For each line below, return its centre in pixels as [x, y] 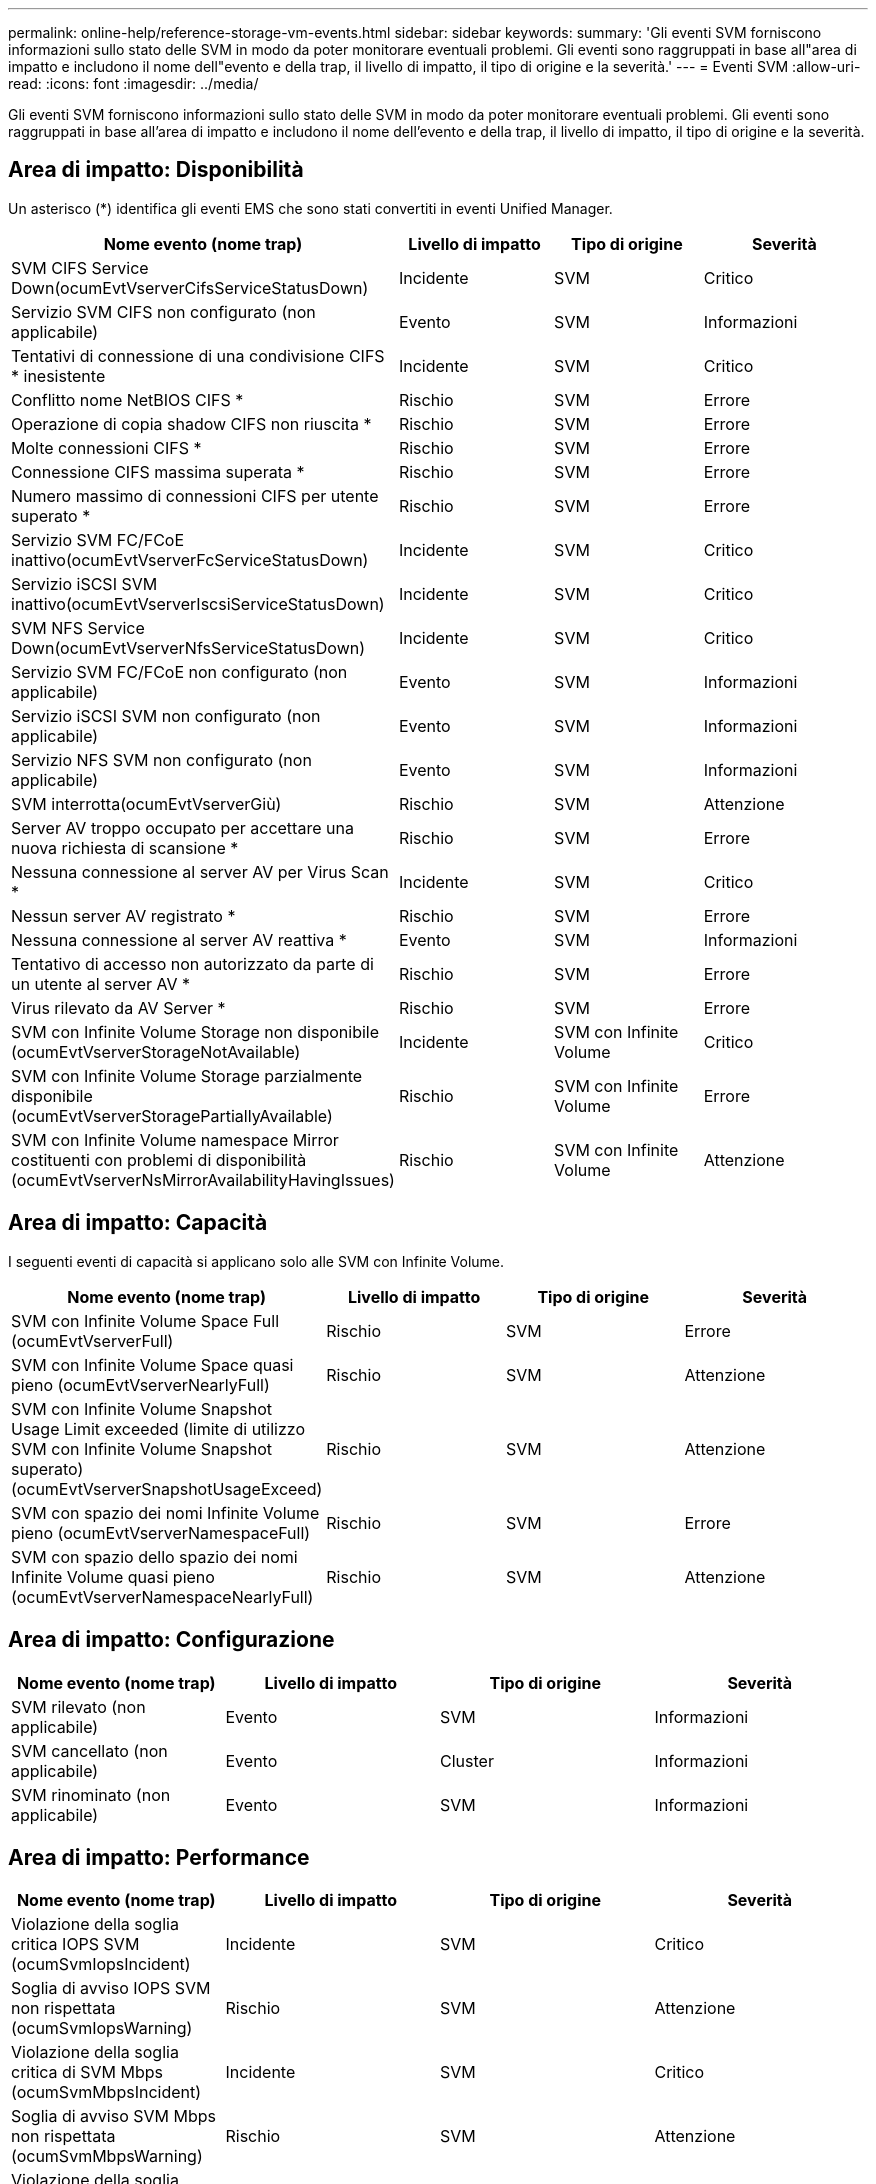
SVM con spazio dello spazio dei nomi [154, 1556]
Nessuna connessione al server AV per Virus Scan [200, 871]
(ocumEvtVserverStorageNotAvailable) [156, 1051]
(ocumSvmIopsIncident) [101, 1964]
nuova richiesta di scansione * [125, 847]
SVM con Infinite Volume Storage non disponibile [195, 1031]
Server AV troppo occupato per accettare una [182, 827]
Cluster [467, 1760]
